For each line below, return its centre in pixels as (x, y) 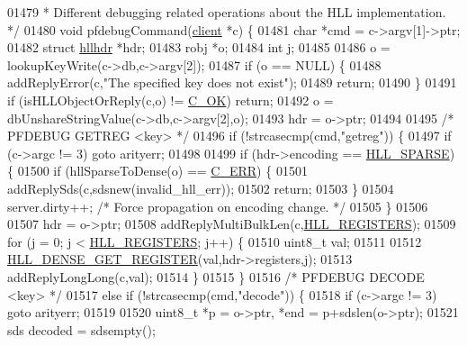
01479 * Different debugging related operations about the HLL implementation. (227, 12)
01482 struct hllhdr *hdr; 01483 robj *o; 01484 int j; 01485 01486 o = (199, 47)
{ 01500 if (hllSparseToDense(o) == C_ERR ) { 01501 (157, 171)
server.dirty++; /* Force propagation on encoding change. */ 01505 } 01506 (218, 206)
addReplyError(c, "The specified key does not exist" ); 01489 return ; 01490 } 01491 (232, 82)
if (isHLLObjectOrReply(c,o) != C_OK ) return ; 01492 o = (171, 100)
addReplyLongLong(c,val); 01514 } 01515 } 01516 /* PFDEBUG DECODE (216, 276)
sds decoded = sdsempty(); (81, 329)
